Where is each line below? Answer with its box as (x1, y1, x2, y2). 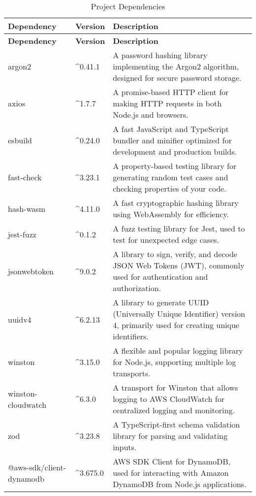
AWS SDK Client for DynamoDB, (113, 456, 230, 467)
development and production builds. (113, 146, 237, 157)
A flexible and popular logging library (113, 345, 243, 356)
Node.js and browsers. (113, 109, 189, 120)
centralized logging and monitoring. (113, 404, 235, 416)
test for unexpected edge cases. (113, 234, 220, 245)
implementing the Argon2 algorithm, (113, 61, 239, 72)
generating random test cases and (113, 171, 228, 183)
